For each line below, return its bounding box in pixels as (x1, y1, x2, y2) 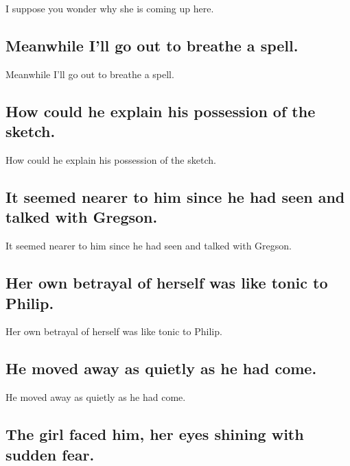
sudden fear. (5, 443, 95, 465)
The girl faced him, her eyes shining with (5, 424, 304, 445)
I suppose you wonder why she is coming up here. (5, 1, 214, 15)
